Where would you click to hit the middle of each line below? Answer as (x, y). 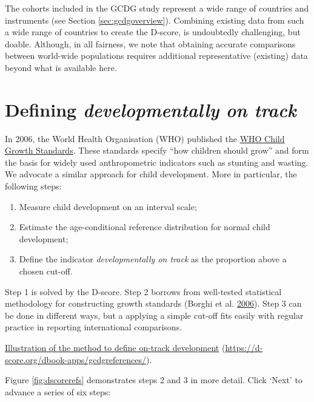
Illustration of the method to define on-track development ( (115, 347)
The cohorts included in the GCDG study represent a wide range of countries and (157, 8)
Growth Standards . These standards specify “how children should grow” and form (157, 150)
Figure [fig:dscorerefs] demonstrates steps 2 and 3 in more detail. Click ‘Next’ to (154, 380)
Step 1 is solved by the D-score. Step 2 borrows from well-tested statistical (143, 291)
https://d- (244, 347)
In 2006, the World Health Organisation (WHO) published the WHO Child (145, 138)
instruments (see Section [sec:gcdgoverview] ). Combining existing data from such (155, 20)
